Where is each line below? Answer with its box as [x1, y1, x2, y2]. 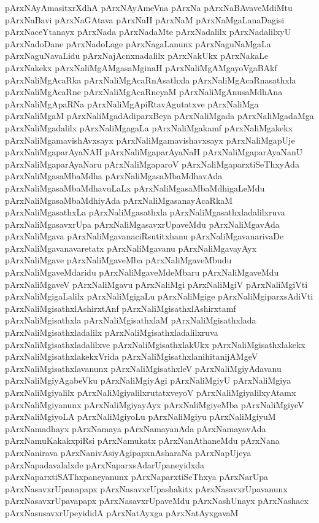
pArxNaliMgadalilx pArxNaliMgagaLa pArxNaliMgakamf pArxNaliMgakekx [5, 121, 293, 134]
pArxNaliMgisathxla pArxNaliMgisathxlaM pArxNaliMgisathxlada [5, 314, 256, 327]
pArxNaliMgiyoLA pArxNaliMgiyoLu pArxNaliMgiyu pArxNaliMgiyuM [5, 410, 276, 423]
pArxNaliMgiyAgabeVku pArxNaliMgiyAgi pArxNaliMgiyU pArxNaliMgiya [5, 374, 291, 387]
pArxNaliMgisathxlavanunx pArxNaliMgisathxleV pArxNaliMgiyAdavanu [5, 362, 282, 374]
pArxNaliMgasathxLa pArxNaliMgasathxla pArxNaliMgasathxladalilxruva [5, 206, 285, 219]
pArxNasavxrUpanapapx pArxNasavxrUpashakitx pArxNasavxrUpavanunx [5, 482, 288, 495]
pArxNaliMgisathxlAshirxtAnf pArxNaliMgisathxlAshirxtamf [5, 301, 236, 314]
